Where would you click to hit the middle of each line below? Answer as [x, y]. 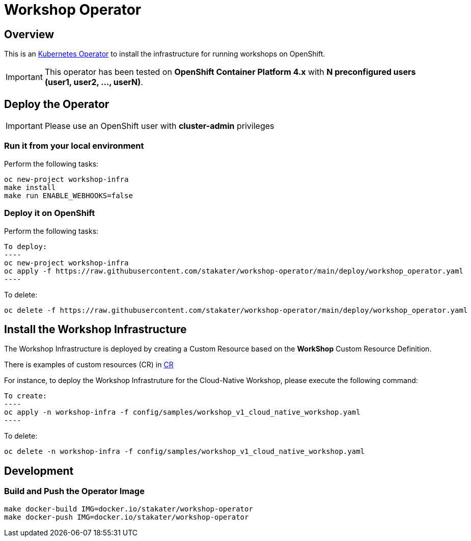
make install [30, 187]
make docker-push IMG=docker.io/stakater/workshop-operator [127, 517]
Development [39, 471]
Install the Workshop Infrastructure [95, 329]
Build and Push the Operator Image [74, 491]
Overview [29, 34]
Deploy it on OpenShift [50, 213]
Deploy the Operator [57, 104]
